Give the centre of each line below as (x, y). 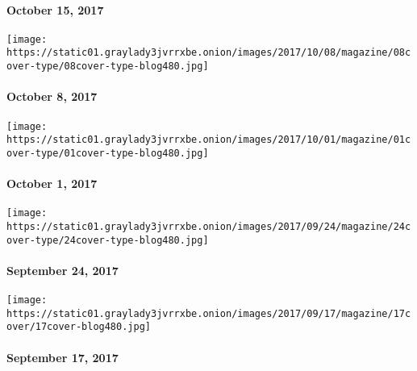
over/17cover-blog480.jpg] (79, 327)
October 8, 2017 (52, 96)
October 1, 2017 (52, 183)
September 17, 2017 (63, 357)
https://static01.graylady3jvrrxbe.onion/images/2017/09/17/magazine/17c (209, 313)
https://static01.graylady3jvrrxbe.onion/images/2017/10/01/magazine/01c (209, 140)
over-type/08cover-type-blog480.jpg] (108, 67)
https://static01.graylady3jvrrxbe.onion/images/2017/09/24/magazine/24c (209, 226)
